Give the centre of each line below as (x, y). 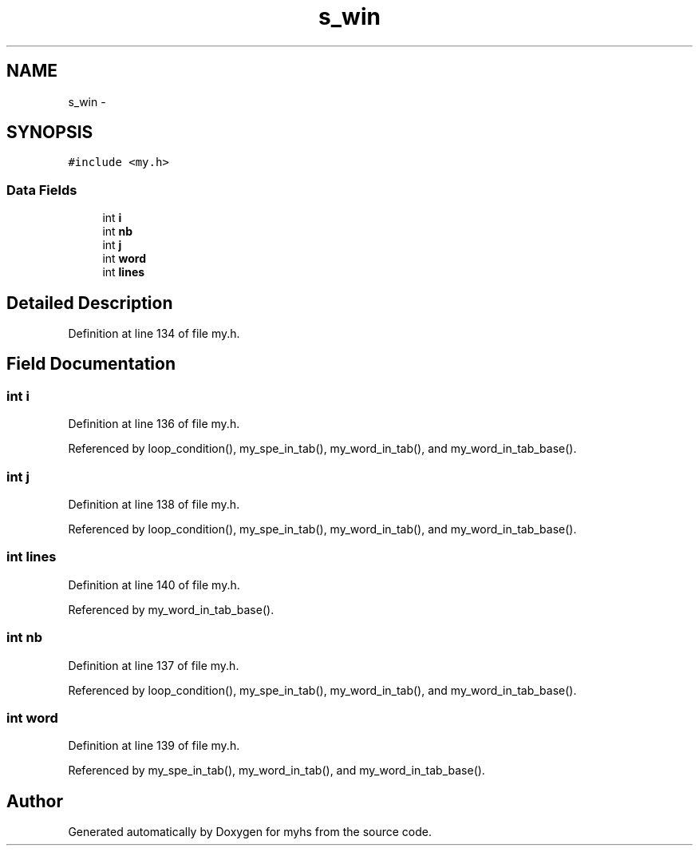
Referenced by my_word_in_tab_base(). (171, 609)
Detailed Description (90, 303)
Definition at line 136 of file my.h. (154, 424)
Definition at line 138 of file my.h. (154, 504)
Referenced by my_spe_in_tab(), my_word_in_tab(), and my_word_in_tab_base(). (276, 771)
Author (35, 801)
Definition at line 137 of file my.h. (154, 665)
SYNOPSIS (50, 133)
